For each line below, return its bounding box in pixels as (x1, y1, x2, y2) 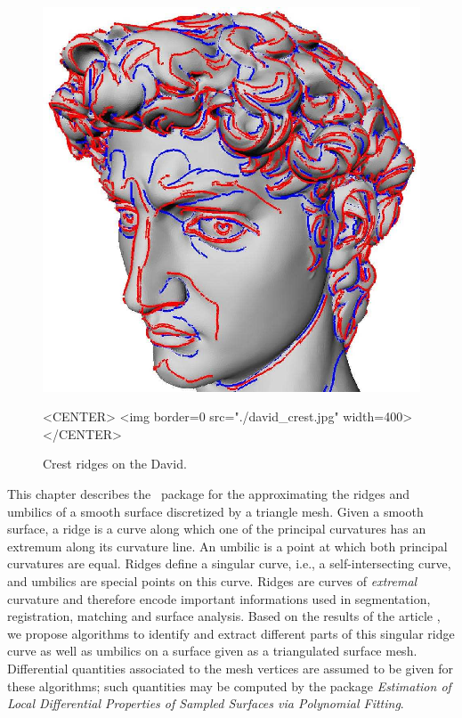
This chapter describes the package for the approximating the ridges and (7, 485, 410, 503)
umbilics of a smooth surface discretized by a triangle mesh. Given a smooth (7, 502, 424, 520)
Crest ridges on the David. (43, 454, 187, 473)
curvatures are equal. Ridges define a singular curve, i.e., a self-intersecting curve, (7, 554, 451, 573)
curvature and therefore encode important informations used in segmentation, (7, 589, 431, 608)
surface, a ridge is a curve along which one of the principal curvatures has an (7, 519, 426, 538)
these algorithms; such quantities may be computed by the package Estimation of (7, 676, 451, 695)
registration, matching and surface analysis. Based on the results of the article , (7, 607, 441, 625)
